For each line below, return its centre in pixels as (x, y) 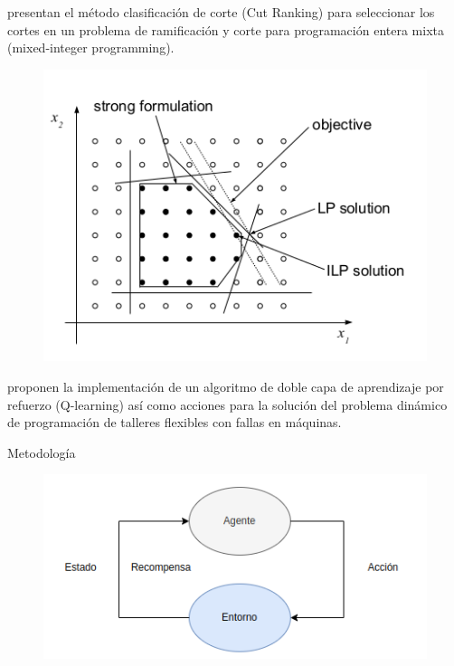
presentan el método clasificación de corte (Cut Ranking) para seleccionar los (221, 12)
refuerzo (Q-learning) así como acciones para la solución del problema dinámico (227, 404)
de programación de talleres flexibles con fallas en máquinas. (175, 422)
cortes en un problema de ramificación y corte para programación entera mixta (226, 29)
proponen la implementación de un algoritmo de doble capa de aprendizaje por (226, 386)
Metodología (42, 452)
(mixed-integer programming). (91, 48)
